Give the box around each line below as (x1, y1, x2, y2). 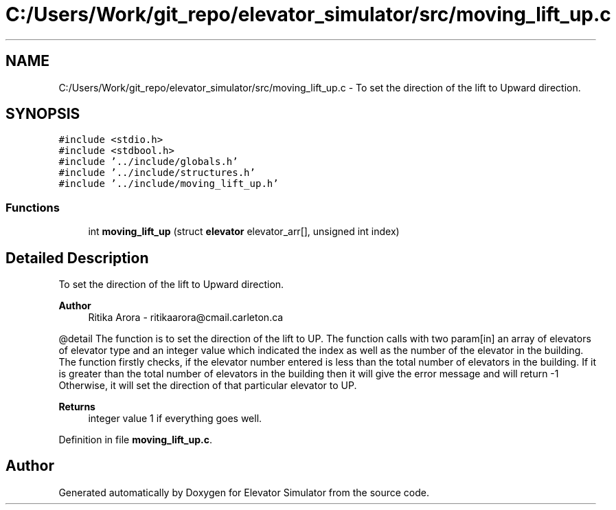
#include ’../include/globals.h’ (58, 156, 238, 168)
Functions (5, 200, 60, 214)
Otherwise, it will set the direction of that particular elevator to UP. (58, 379, 357, 392)
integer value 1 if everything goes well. (88, 412, 262, 425)
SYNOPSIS (5, 105, 80, 123)
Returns (58, 401, 95, 413)
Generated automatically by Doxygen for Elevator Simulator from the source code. (58, 486, 430, 498)
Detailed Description (5, 249, 149, 267)
